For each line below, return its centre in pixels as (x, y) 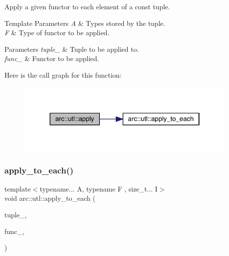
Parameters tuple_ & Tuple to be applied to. (72, 49)
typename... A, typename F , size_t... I (99, 188)
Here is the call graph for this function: (63, 75)
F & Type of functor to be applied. (57, 32)
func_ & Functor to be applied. (52, 58)
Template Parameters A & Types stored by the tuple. (85, 23)
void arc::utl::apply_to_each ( (50, 198)
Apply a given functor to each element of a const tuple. (87, 6)
